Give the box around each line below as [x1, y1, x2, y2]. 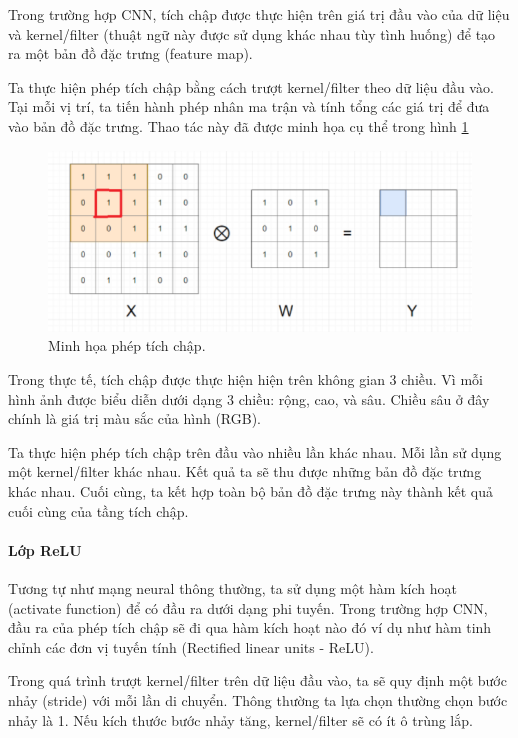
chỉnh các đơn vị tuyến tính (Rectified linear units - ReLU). [8, 636, 374, 657]
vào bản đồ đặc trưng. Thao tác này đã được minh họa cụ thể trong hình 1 [8, 115, 469, 136]
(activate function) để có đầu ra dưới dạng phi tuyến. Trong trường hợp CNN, [8, 597, 488, 618]
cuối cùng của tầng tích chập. [8, 500, 189, 521]
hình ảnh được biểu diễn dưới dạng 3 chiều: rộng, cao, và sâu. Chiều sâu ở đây [8, 388, 490, 409]
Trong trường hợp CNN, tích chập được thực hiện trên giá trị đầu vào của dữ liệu [8, 4, 510, 24]
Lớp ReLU [8, 539, 82, 560]
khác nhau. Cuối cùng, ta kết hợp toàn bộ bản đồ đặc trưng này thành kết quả [8, 480, 494, 501]
